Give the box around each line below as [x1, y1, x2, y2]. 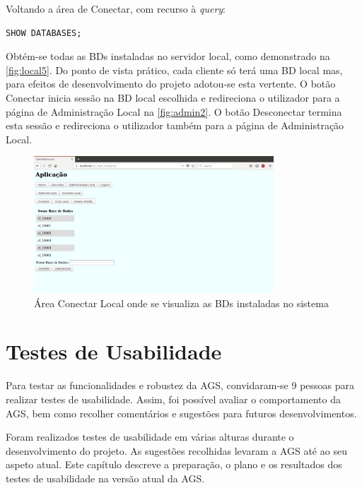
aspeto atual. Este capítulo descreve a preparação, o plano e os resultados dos [6, 457, 342, 472]
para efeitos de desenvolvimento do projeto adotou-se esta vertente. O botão [6, 76, 336, 91]
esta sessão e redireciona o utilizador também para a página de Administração [6, 118, 344, 133]
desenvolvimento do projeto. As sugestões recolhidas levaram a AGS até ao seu [6, 443, 347, 458]
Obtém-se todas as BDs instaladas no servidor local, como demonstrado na [6, 49, 330, 64]
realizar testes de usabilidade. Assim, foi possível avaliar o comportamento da [6, 392, 341, 407]
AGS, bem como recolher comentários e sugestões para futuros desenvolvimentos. [6, 405, 357, 420]
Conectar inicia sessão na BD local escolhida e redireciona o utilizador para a [6, 90, 340, 105]
